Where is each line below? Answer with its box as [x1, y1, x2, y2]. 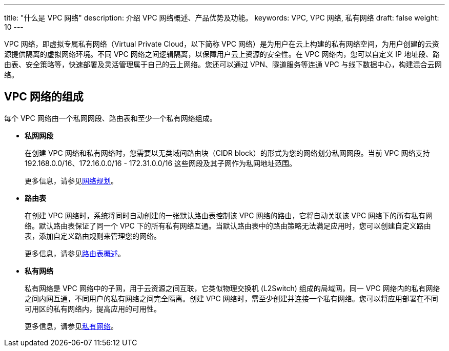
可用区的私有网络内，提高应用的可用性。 [25, 304, 161, 313]
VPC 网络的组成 [4, 90, 84, 104]
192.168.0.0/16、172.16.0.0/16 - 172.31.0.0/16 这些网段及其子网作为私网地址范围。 [25, 158, 297, 168]
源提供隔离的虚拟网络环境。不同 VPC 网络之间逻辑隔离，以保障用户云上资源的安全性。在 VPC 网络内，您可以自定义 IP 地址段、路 [4, 50, 440, 58]
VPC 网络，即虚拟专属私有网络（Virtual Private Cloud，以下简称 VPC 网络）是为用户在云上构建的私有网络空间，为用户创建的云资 [4, 39, 439, 48]
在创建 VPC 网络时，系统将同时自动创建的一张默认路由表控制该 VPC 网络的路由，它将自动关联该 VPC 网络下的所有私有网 [25, 211, 433, 220]
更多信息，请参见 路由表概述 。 [25, 249, 125, 258]
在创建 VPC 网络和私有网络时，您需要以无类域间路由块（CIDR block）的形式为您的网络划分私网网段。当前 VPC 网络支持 [25, 148, 430, 157]
